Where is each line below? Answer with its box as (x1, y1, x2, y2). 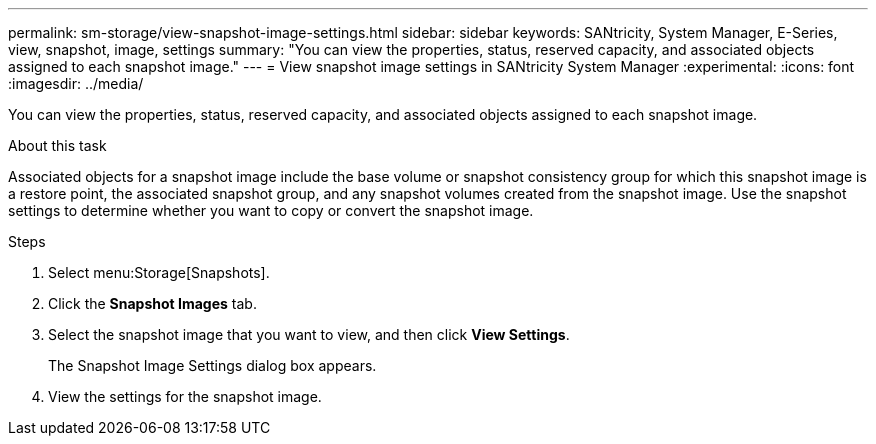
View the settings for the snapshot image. (48, 388, 322, 405)
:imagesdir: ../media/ (8, 75, 144, 92)
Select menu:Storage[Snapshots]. (48, 264, 270, 281)
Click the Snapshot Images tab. (48, 295, 257, 312)
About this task (8, 137, 107, 154)
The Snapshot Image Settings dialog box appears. (48, 357, 377, 374)
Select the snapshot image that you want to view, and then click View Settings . (48, 326, 570, 343)
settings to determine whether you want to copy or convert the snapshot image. (8, 202, 534, 219)
